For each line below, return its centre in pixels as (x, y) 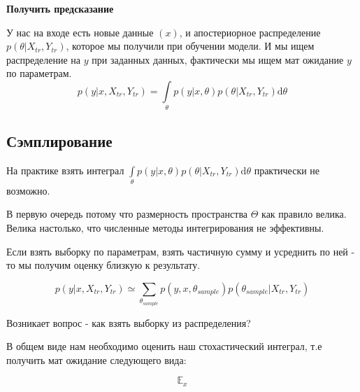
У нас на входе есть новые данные (80, 32)
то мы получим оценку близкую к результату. (103, 265)
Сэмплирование (59, 140)
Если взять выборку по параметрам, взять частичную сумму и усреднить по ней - (181, 251)
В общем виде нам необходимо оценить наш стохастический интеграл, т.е (164, 346)
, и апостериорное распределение (250, 32)
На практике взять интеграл (65, 170)
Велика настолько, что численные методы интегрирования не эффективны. (165, 228)
